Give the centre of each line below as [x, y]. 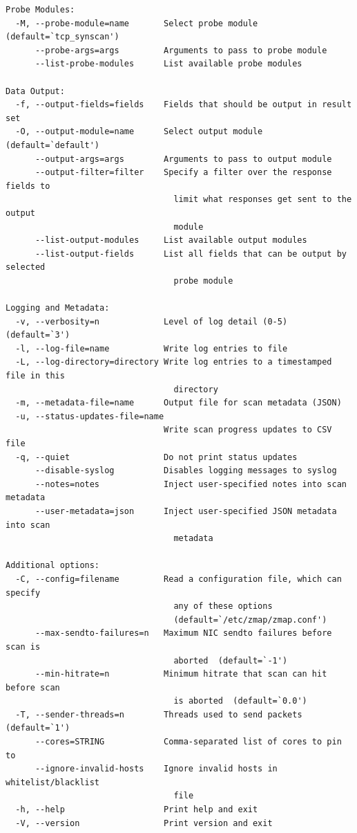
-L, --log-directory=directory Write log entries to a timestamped [174, 362]
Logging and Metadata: [58, 308]
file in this [35, 376]
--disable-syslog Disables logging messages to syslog [186, 471]
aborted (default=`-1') [231, 660]
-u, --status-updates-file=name [90, 416]
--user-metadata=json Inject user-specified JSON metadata [186, 511]
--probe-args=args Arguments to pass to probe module [181, 50]
